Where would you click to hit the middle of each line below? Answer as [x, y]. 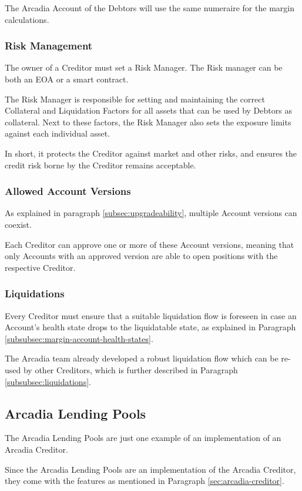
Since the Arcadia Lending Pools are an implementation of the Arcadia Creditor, [150, 469]
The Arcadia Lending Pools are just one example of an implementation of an [143, 438]
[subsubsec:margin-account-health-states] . [79, 338]
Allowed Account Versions [68, 191]
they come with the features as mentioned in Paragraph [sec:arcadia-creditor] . [145, 481]
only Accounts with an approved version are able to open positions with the [141, 256]
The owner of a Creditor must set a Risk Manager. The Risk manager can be [144, 67]
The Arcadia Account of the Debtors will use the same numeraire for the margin [150, 8]
